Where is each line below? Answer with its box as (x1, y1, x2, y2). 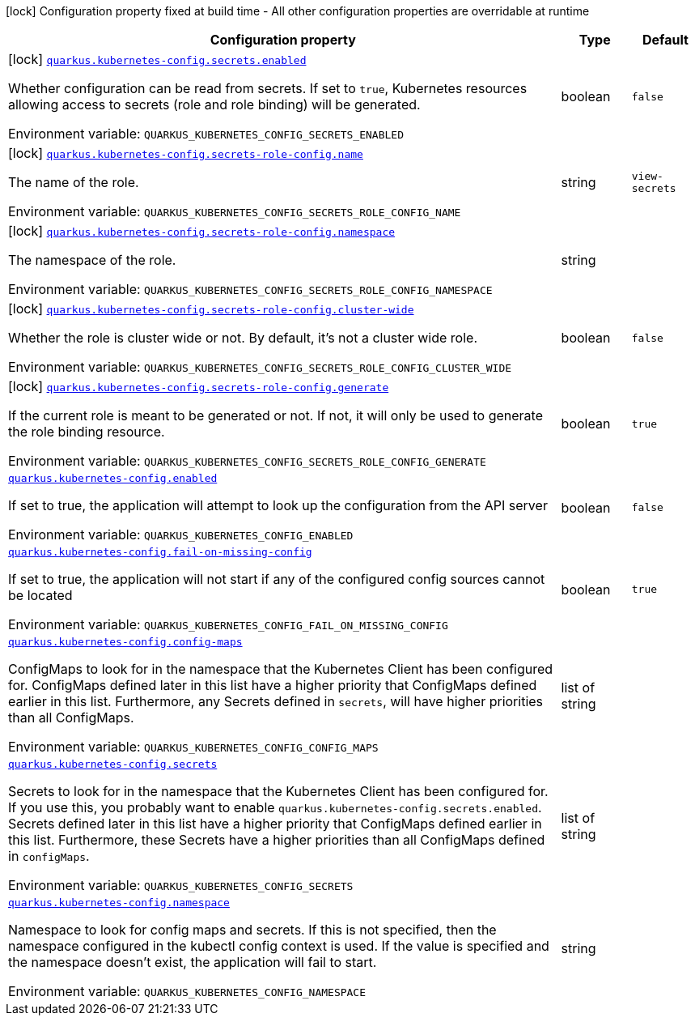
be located (8, 587, 73, 603)
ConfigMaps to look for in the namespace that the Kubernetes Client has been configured (8, 661, 553, 677)
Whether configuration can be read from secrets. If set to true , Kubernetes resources (8, 80, 528, 96)
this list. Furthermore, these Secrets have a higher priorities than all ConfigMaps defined (8, 832, 545, 848)
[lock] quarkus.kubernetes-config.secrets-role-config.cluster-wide (8, 300, 414, 317)
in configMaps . (8, 848, 90, 864)
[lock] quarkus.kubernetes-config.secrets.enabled (8, 51, 307, 67)
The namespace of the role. (8, 252, 176, 268)
